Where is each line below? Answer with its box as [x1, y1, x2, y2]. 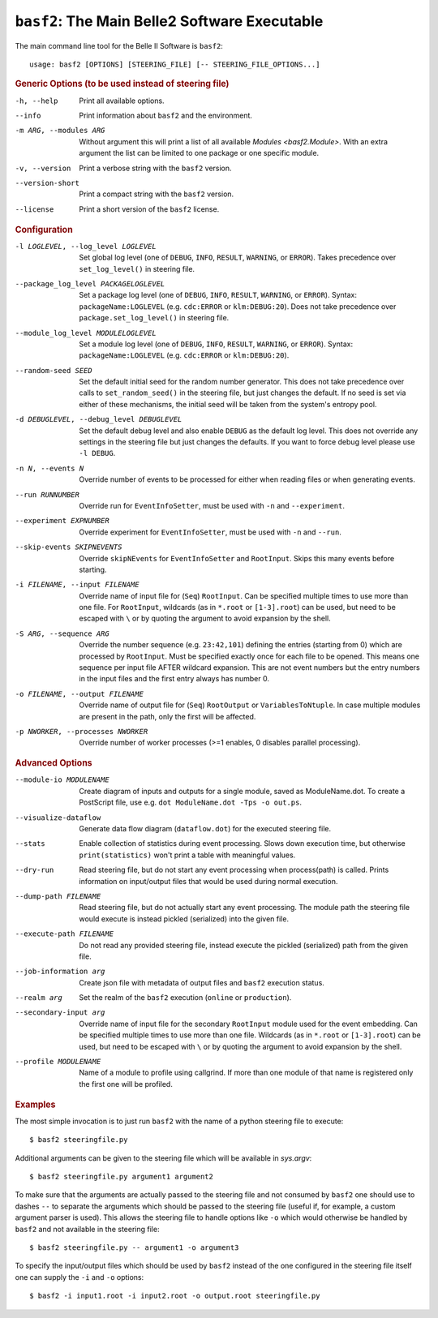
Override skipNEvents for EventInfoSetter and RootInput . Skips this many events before [79, 553, 395, 563]
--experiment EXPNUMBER [15, 516, 109, 526]
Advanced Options [15, 758, 92, 769]
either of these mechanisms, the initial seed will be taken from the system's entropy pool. [79, 399, 377, 409]
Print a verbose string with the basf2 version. [79, 163, 232, 173]
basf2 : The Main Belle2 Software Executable [15, 12, 324, 30]
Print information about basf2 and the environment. [79, 110, 253, 120]
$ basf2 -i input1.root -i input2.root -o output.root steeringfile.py [29, 1291, 320, 1301]
